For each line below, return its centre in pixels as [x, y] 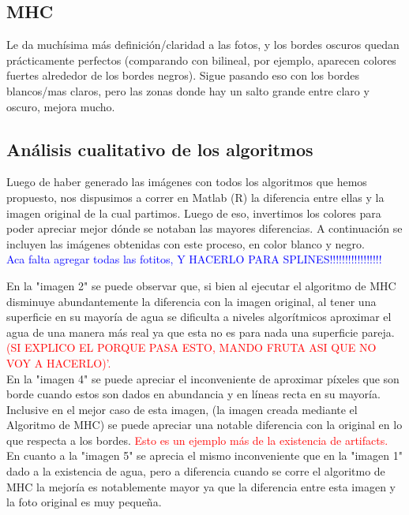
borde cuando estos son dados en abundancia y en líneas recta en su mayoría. [193, 394]
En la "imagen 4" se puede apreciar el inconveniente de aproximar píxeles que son [203, 378]
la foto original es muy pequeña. [84, 502]
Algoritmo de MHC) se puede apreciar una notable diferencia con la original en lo [204, 425]
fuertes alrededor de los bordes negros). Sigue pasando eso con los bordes [183, 75]
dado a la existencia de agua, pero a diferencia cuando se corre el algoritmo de [196, 471]
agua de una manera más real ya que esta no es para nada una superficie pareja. [201, 332]
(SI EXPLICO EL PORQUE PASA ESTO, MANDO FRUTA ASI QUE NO [191, 347]
